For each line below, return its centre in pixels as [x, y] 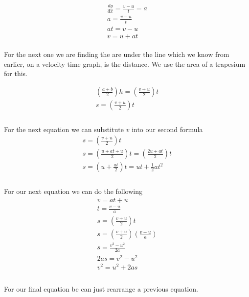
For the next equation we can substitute [64, 129]
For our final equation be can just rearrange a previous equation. [101, 288]
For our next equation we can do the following [73, 191]
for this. [16, 73]
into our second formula [167, 129]
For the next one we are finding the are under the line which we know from [117, 54]
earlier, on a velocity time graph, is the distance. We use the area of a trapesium [125, 64]
